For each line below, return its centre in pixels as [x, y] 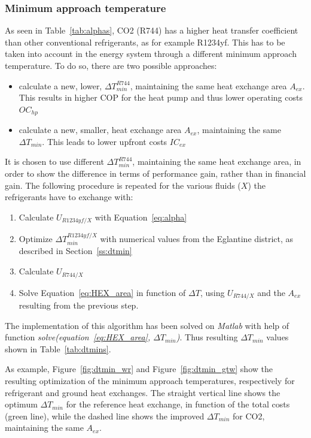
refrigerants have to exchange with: [69, 197]
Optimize [36, 239]
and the [271, 292]
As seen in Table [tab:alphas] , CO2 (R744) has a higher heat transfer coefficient [152, 30]
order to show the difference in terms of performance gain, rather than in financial [155, 173]
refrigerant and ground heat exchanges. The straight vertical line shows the [143, 392]
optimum [21, 404]
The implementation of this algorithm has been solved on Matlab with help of [147, 325]
